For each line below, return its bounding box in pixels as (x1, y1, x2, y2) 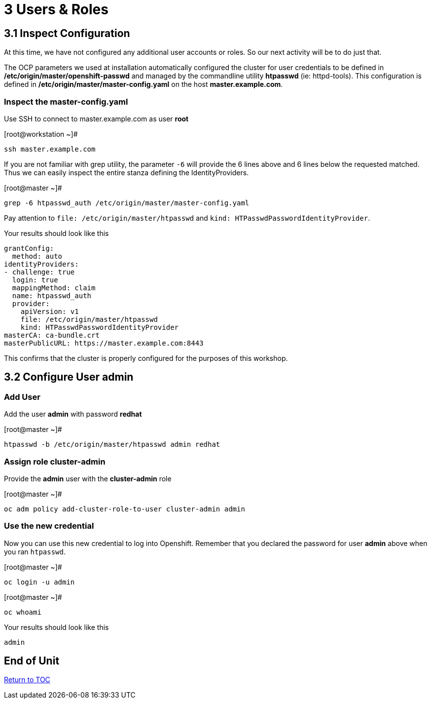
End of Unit (4, 655, 60, 667)
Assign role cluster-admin (4, 456, 106, 467)
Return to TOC (4, 675, 50, 684)
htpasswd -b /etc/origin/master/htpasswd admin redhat (4, 440, 220, 449)
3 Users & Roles (4, 1, 108, 18)
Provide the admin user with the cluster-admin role (4, 474, 172, 483)
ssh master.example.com (4, 145, 96, 153)
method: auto (12, 252, 63, 260)
